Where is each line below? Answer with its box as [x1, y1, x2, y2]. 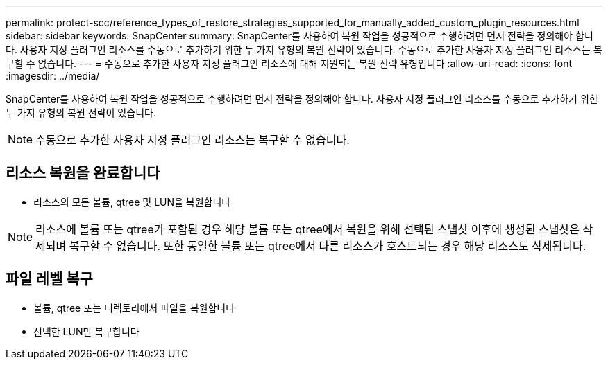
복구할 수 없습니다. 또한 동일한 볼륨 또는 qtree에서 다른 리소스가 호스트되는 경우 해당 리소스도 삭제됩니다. [69, 238, 586, 253]
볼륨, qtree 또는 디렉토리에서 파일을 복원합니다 [33, 301, 235, 314]
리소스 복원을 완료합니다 [6, 164, 160, 182]
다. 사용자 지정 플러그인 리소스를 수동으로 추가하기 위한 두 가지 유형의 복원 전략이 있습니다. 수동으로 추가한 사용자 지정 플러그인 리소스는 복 [6, 44, 602, 55]
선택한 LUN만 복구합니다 [33, 325, 140, 337]
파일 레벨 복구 [6, 270, 93, 288]
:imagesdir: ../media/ [6, 70, 100, 82]
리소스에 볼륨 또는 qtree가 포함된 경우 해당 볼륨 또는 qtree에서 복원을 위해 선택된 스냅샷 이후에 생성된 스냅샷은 [35, 222, 580, 236]
